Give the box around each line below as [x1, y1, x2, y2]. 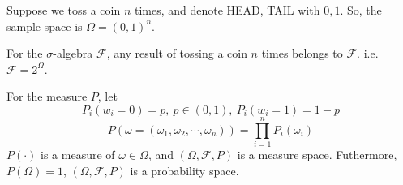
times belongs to [261, 45, 343, 62]
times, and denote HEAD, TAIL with [134, 2, 320, 18]
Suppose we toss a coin [6, 2, 121, 18]
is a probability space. [130, 161, 239, 179]
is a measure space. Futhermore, [237, 146, 397, 163]
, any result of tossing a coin [106, 45, 247, 62]
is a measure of [41, 146, 115, 163]
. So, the [340, 2, 382, 18]
